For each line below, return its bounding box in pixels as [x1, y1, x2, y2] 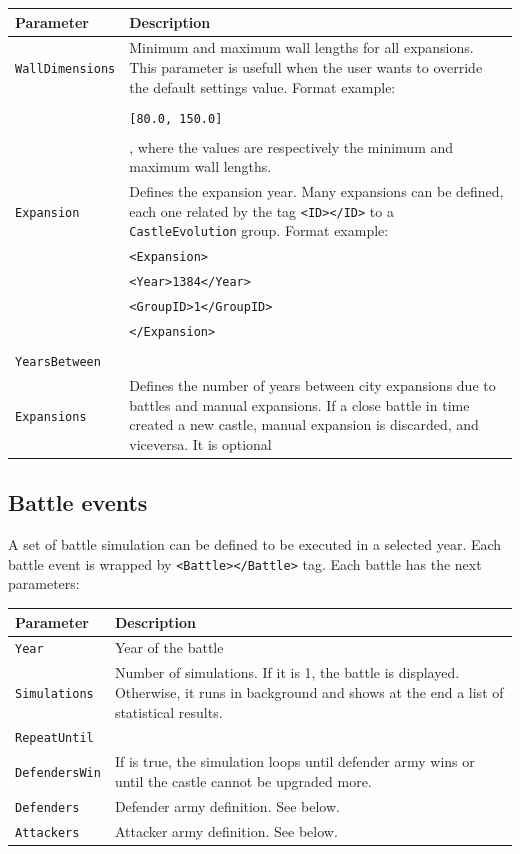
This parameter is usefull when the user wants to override [129, 56, 483, 77]
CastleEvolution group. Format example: [129, 220, 389, 241]
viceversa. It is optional [129, 433, 272, 454]
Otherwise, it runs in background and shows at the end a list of [114, 681, 504, 702]
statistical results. [114, 701, 223, 722]
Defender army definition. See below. [114, 795, 340, 816]
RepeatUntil [15, 731, 94, 746]
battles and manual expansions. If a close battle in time [129, 394, 470, 415]
